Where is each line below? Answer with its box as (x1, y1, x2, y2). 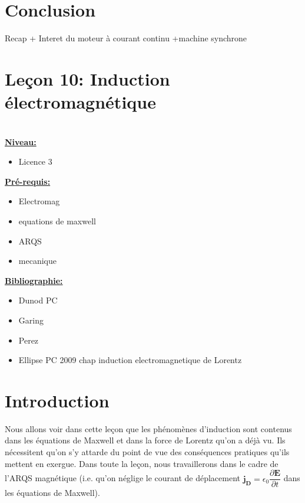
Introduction (5, 388, 110, 412)
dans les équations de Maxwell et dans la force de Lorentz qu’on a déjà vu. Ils (5, 434, 286, 446)
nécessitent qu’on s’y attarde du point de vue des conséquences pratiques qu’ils (5, 446, 290, 458)
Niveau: (5, 135, 37, 148)
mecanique (18, 254, 57, 267)
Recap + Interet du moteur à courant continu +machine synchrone (5, 32, 247, 44)
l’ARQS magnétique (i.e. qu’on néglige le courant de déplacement (5, 472, 241, 484)
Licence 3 (18, 155, 52, 168)
